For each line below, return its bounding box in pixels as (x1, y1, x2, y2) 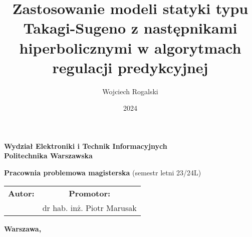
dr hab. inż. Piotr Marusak (42, 201, 137, 213)
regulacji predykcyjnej (52, 57, 208, 77)
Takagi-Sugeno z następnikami (23, 18, 237, 38)
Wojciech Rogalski (102, 86, 158, 96)
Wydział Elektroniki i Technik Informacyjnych (4, 140, 167, 151)
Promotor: (69, 187, 111, 199)
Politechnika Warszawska (4, 150, 93, 161)
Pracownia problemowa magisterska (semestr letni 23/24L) (4, 167, 201, 178)
